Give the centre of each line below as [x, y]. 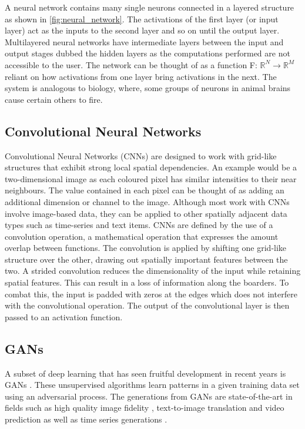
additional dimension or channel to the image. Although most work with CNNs [147, 201]
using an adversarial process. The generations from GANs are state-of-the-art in [149, 396]
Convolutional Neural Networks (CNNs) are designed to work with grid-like [141, 155]
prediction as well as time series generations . [86, 419]
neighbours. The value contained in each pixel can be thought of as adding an [145, 190]
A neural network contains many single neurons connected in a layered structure [150, 7]
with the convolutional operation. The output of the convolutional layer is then [147, 305]
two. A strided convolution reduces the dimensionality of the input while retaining [153, 271]
